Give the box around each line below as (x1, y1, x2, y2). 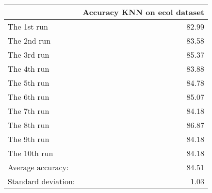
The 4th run (8, 63, 49, 74)
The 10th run (8, 147, 53, 159)
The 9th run (8, 133, 49, 145)
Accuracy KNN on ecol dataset (82, 6, 204, 17)
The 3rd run (8, 49, 49, 60)
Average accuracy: (8, 161, 69, 173)
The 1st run (8, 21, 48, 32)
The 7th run (8, 105, 49, 116)
